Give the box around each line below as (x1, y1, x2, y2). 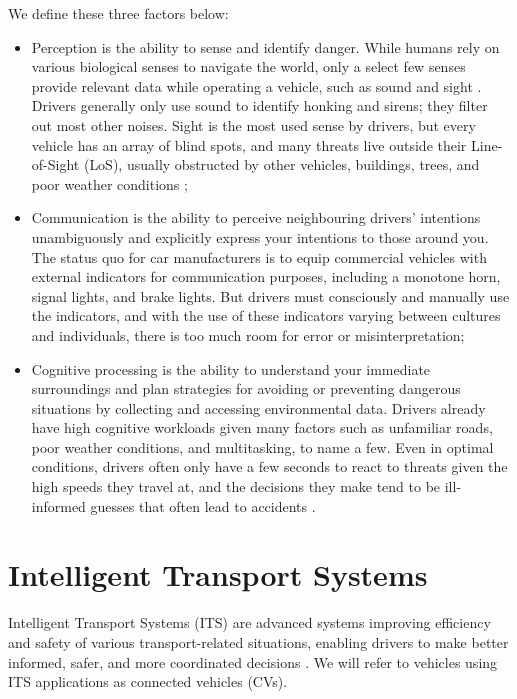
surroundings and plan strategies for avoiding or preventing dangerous (31, 378, 461, 399)
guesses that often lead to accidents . (90, 495, 316, 516)
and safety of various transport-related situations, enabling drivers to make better (8, 631, 509, 652)
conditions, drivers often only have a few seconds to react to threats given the (31, 456, 508, 477)
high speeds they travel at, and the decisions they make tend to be (31, 476, 441, 497)
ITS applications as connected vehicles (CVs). (8, 671, 288, 692)
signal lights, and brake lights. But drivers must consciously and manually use (31, 285, 510, 306)
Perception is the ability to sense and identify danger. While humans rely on (31, 36, 500, 57)
